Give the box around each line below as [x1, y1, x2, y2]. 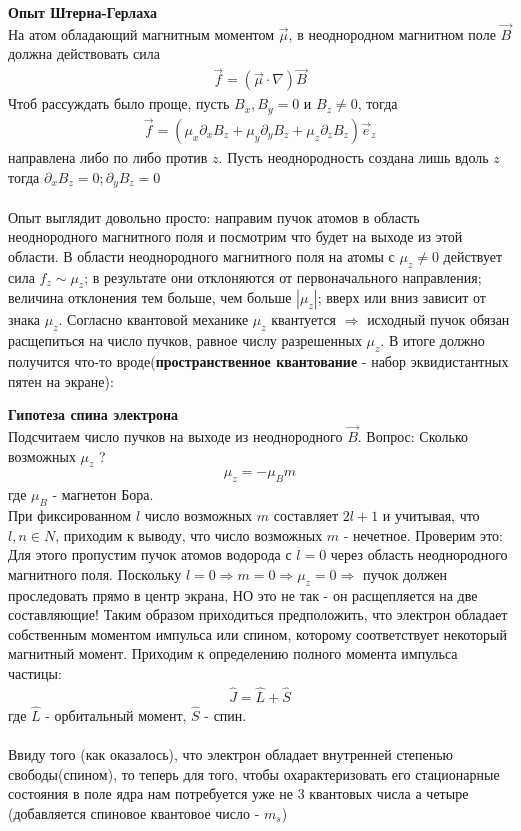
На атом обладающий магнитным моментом [8, 23, 275, 44]
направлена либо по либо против [8, 146, 208, 167]
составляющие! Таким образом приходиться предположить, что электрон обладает [8, 604, 508, 625]
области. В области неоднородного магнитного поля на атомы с [8, 245, 395, 266]
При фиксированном [8, 504, 132, 525]
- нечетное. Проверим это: [343, 524, 503, 545]
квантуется [271, 309, 337, 330]
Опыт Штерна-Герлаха [8, 2, 157, 22]
